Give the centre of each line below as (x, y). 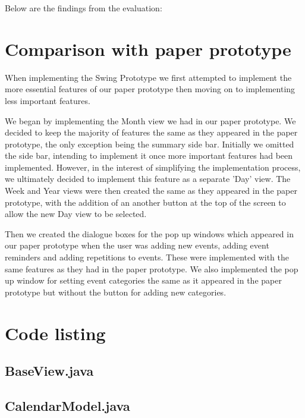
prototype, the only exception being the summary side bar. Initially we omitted (150, 144)
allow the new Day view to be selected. (76, 214)
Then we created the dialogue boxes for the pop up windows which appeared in (149, 233)
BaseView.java (49, 371)
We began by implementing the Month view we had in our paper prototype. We (150, 120)
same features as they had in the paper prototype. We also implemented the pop (152, 268)
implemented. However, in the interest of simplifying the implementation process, (153, 167)
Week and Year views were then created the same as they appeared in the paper (151, 191)
